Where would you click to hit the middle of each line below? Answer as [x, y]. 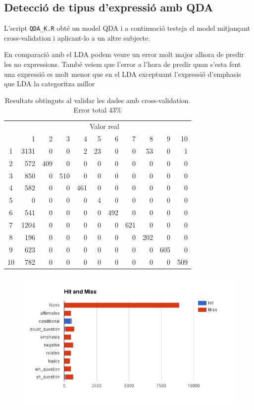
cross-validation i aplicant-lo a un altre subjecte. [77, 37]
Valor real [104, 126]
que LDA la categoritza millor [50, 84]
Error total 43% [98, 110]
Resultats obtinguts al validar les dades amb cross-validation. [98, 100]
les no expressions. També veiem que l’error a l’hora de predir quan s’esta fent [123, 64]
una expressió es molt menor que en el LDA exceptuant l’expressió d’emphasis [123, 74]
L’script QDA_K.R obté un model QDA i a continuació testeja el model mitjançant [127, 28]
